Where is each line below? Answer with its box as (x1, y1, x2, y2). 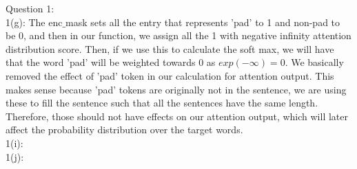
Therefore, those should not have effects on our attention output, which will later (6, 109, 348, 123)
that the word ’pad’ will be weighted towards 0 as (6, 55, 216, 69)
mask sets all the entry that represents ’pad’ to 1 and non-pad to (65, 14, 340, 29)
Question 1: (6, 1, 54, 15)
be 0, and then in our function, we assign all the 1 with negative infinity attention (6, 28, 351, 43)
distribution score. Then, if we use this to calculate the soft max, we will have (6, 41, 334, 56)
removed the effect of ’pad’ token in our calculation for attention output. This (6, 68, 334, 82)
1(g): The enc (6, 14, 63, 29)
